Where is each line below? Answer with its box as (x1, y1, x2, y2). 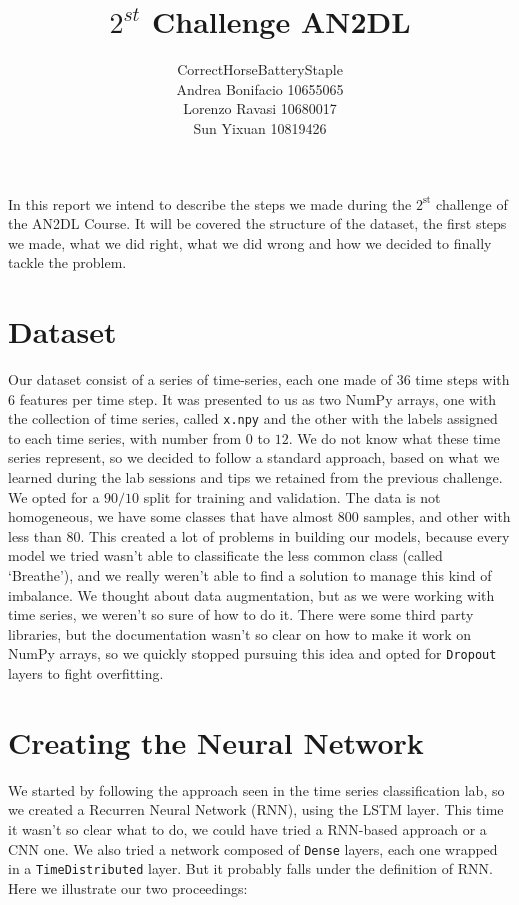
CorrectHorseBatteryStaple (177, 59, 343, 80)
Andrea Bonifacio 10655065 (176, 78, 344, 99)
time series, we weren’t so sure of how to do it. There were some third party (8, 604, 474, 625)
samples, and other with (363, 506, 511, 527)
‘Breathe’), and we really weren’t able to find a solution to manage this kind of (8, 565, 492, 585)
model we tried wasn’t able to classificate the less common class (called (8, 545, 443, 566)
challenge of (436, 193, 508, 214)
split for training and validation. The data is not (143, 486, 441, 507)
